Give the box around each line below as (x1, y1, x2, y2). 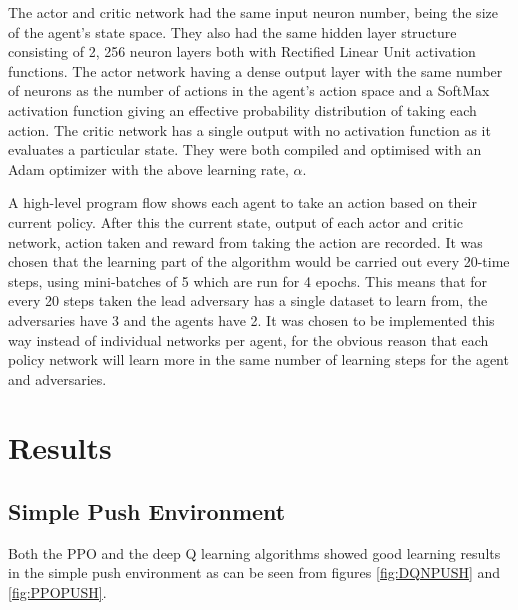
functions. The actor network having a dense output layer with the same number (8, 60, 503, 81)
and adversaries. (8, 368, 107, 389)
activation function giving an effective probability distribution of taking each (8, 99, 477, 120)
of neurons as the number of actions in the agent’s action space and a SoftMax (8, 80, 490, 101)
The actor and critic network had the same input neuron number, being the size (8, 2, 498, 22)
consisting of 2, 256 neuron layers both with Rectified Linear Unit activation (8, 41, 476, 62)
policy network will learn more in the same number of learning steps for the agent (8, 349, 509, 370)
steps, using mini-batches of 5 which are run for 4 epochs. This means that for (8, 270, 488, 291)
